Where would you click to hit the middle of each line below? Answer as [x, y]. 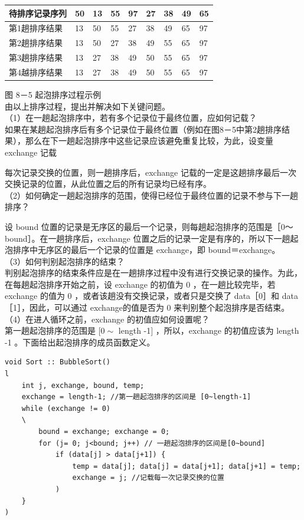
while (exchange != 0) [66, 408]
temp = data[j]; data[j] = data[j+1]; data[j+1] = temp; [187, 466]
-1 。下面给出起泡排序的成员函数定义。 [80, 342]
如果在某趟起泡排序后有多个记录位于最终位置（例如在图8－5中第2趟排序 [143, 129]
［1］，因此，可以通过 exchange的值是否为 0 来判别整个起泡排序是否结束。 [147, 307]
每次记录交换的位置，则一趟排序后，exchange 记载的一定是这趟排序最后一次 [151, 172]
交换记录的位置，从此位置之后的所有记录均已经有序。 [108, 184]
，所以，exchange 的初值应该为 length [227, 330]
